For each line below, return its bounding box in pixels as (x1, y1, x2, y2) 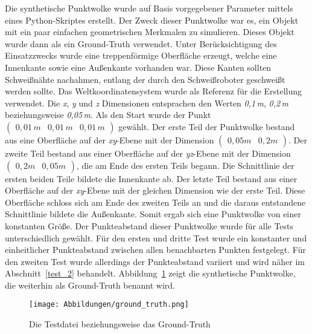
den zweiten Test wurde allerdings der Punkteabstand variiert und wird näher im (5, 255, 305, 267)
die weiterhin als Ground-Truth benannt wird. (5, 278, 175, 291)
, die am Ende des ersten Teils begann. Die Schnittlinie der (76, 159, 294, 171)
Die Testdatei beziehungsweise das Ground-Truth (29, 318, 211, 330)
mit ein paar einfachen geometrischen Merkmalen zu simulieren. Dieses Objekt (5, 25, 294, 38)
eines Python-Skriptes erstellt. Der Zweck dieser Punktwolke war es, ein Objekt (5, 13, 299, 26)
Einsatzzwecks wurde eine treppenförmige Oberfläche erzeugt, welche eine (5, 49, 277, 62)
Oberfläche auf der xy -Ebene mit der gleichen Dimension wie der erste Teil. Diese (5, 184, 305, 197)
